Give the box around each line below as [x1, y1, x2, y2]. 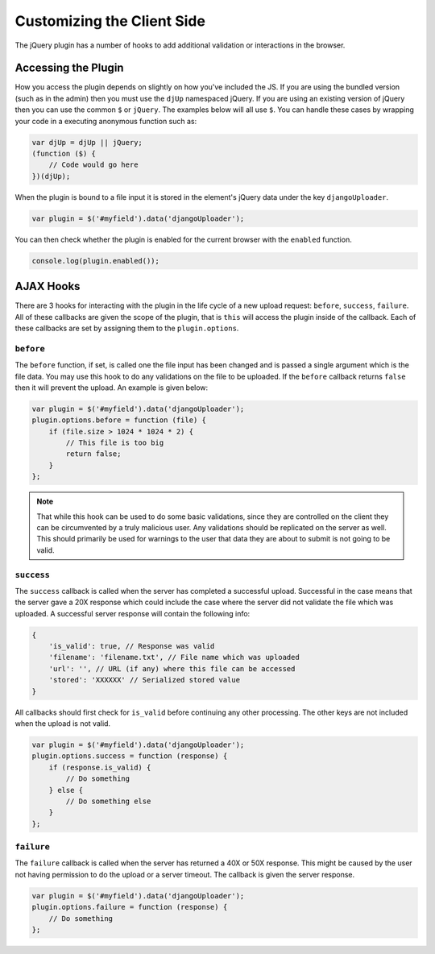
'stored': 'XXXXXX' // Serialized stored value [48, 675, 241, 685]
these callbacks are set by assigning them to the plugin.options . [14, 323, 239, 333]
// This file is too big [65, 438, 164, 447]
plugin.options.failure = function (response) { [31, 902, 228, 912]
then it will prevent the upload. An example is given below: [14, 383, 209, 392]
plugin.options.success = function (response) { [31, 752, 228, 761]
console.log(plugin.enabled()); [31, 256, 160, 265]
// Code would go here [48, 160, 139, 169]
